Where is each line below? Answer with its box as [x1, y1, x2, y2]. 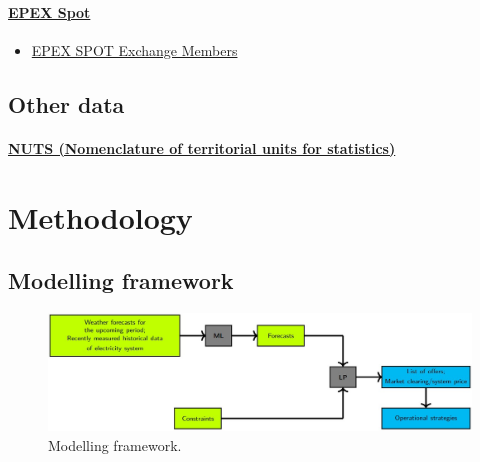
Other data [8, 88, 125, 119]
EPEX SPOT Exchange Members [31, 39, 238, 60]
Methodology [8, 196, 193, 237]
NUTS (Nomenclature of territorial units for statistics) [8, 137, 396, 158]
